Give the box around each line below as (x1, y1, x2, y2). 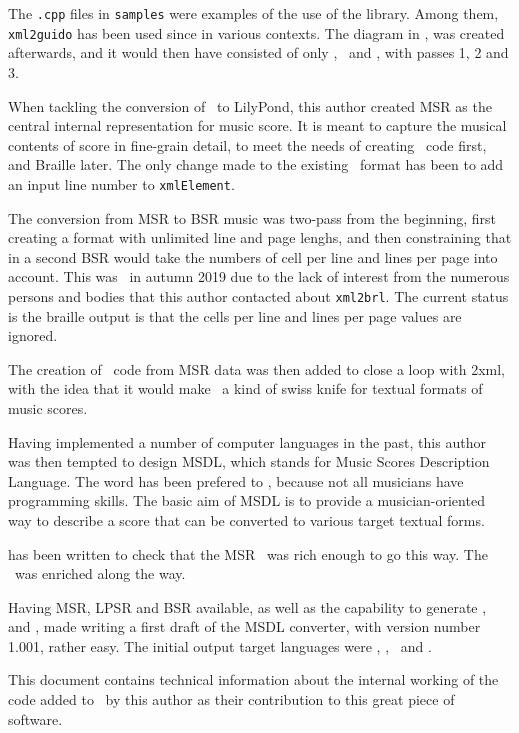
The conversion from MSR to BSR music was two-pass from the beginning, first (8, 207, 497, 228)
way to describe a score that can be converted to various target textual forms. (8, 509, 485, 530)
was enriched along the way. (14, 563, 186, 584)
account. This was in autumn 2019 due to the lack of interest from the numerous (8, 266, 510, 287)
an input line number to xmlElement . (8, 173, 235, 194)
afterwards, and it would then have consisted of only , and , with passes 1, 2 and (8, 42, 509, 63)
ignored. (8, 325, 58, 346)
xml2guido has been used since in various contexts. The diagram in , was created (8, 22, 505, 43)
